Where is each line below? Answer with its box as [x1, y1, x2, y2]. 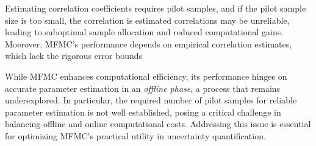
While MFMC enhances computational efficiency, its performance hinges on [5, 69, 287, 82]
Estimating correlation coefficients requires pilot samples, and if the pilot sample [5, 2, 306, 14]
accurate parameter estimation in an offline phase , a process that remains [5, 82, 281, 94]
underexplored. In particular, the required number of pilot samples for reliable [5, 94, 297, 106]
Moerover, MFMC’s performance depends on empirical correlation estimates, [5, 37, 292, 50]
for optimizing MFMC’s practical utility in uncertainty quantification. [5, 129, 266, 142]
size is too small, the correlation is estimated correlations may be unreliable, [5, 13, 290, 26]
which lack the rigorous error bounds [5, 49, 143, 62]
